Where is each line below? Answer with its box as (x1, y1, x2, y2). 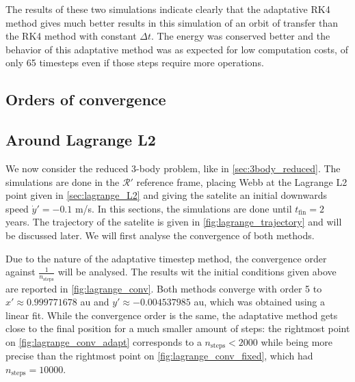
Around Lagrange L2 (5, 129, 156, 150)
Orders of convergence (5, 89, 166, 110)
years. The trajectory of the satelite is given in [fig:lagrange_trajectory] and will (5, 215, 342, 229)
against (5, 264, 36, 279)
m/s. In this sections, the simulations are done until (75, 201, 292, 215)
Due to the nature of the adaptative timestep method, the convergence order (5, 251, 327, 265)
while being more (261, 334, 333, 349)
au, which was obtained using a (194, 295, 325, 309)
